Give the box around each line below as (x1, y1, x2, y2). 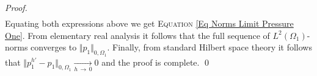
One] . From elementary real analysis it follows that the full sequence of (5, 29, 270, 41)
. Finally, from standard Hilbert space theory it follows (107, 41, 312, 54)
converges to (31, 41, 77, 54)
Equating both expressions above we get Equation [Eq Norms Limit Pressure (5, 17, 294, 30)
